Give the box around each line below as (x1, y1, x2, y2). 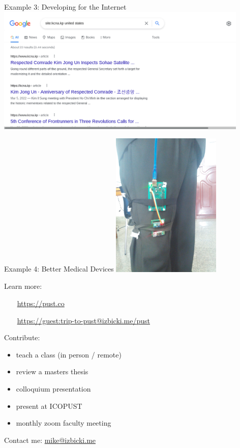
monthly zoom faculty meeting (16, 417, 111, 428)
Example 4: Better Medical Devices (4, 263, 114, 274)
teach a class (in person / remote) (16, 349, 122, 360)
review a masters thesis (16, 366, 88, 377)
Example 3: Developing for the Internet (4, 2, 127, 12)
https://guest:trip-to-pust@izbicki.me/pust (17, 315, 150, 325)
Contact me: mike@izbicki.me (4, 434, 96, 445)
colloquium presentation (16, 383, 91, 394)
